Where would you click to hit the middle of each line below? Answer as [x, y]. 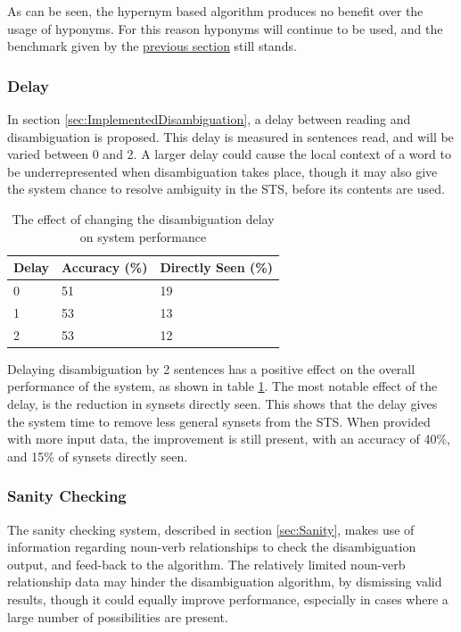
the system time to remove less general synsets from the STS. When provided [219, 421]
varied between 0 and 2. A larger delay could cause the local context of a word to [229, 154]
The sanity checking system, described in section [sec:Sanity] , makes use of [211, 529]
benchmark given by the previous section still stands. [152, 46]
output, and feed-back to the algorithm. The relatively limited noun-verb [206, 564]
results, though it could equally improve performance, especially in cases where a [228, 599]
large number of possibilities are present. [118, 616]
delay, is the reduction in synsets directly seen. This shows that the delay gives [222, 403]
